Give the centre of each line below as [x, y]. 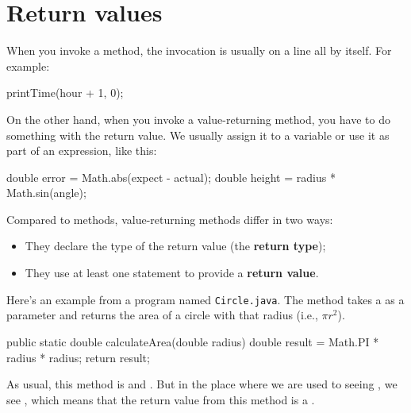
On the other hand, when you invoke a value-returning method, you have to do [198, 119]
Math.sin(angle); [46, 193]
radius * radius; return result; [78, 357]
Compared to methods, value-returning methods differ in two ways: [170, 219]
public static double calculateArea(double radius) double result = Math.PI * [193, 341]
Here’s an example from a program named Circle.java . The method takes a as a [205, 299]
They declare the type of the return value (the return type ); [175, 246]
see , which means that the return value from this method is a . [161, 399]
